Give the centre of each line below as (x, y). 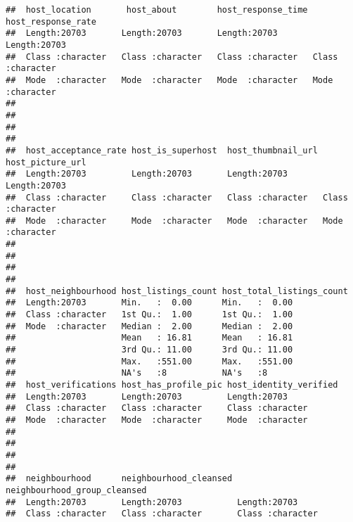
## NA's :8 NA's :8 (137, 373)
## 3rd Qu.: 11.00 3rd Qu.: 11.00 (149, 350)
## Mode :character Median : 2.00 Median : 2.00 (149, 326)
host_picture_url (46, 162)
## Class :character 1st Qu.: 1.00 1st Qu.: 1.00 (149, 315)
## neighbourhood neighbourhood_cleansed (119, 479)
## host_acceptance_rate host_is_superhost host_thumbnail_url (162, 150)
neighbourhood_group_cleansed (76, 490)
